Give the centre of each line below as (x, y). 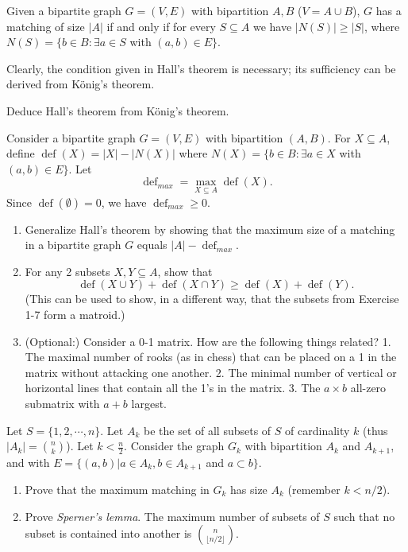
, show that (185, 271)
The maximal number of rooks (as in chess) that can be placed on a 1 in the (211, 357)
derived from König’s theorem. (81, 84)
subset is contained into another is (108, 533)
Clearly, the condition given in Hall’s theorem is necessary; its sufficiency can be (201, 68)
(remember (314, 489)
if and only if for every (161, 26)
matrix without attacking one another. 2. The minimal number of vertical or (211, 372)
